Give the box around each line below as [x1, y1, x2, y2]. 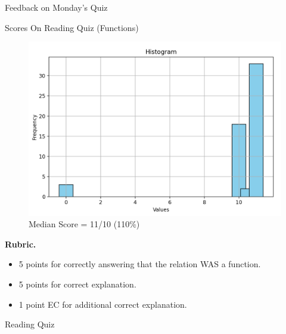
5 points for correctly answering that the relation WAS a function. [18, 258, 261, 270]
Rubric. [5, 237, 36, 250]
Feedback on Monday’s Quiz [5, 1, 108, 13]
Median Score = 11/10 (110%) [29, 218, 140, 230]
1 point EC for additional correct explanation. [18, 298, 187, 310]
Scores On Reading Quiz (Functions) [5, 21, 139, 33]
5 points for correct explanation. [18, 278, 136, 290]
